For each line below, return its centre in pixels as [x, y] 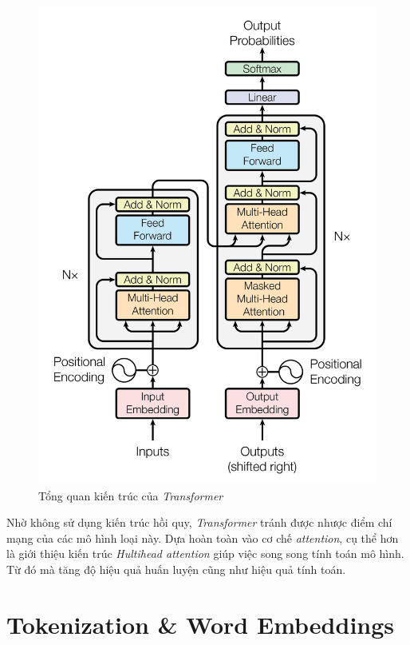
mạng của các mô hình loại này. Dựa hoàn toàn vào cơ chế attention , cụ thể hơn [203, 537]
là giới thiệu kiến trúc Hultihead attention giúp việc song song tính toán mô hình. [205, 553]
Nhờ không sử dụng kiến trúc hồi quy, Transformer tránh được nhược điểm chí [199, 522]
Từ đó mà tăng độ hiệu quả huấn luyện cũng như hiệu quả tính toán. [176, 569]
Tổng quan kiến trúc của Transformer [131, 495]
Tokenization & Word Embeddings [201, 624]
